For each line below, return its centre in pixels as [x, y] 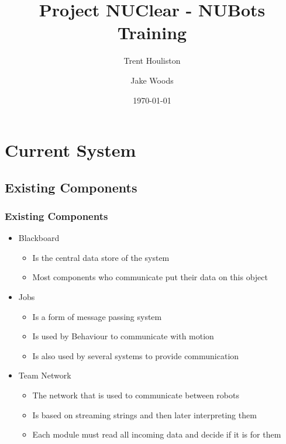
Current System [70, 150]
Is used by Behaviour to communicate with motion [123, 336]
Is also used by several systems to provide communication [136, 355]
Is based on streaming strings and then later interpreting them [144, 414]
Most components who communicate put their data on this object [150, 277]
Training [152, 32]
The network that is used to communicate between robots [136, 395]
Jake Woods [152, 80]
